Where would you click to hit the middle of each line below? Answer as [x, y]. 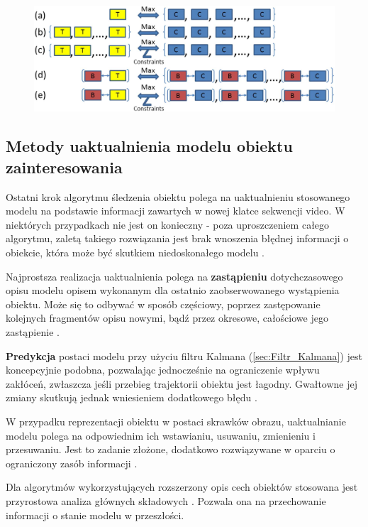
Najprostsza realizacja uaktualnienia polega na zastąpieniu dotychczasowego [174, 276]
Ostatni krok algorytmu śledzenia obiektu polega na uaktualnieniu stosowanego [178, 196]
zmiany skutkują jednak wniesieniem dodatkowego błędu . [132, 397]
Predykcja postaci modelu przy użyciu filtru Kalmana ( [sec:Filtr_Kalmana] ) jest [184, 355]
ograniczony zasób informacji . [72, 463]
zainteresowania [64, 167]
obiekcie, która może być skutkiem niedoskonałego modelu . [135, 252]
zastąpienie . [33, 332]
